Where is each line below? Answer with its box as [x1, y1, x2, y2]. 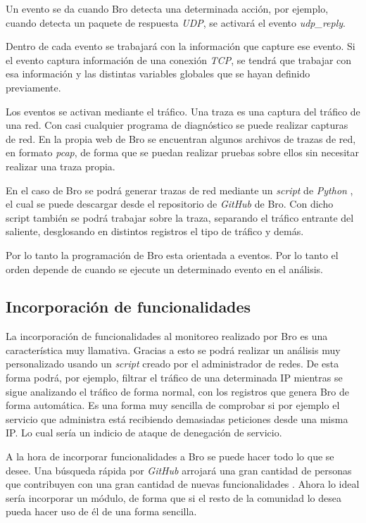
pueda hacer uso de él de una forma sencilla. [6, 504, 197, 519]
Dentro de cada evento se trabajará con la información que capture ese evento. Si [6, 39, 355, 53]
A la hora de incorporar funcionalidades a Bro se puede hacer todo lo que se [6, 449, 334, 464]
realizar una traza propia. [6, 158, 115, 173]
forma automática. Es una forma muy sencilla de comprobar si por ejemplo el [6, 398, 340, 412]
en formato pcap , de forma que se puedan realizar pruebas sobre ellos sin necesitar [6, 145, 360, 160]
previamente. [6, 80, 61, 94]
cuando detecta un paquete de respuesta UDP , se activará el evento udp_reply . [6, 15, 346, 30]
